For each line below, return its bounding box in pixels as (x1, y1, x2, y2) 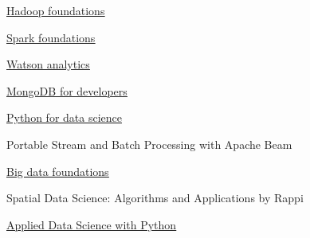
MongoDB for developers (6, 82, 128, 99)
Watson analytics (6, 56, 90, 72)
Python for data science (6, 109, 122, 126)
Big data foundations (6, 162, 109, 179)
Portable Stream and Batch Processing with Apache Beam (6, 135, 292, 152)
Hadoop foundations (6, 2, 105, 18)
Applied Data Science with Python (6, 216, 177, 232)
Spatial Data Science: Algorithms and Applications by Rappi (6, 189, 304, 206)
